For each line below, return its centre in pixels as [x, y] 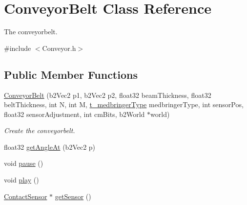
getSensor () [73, 196]
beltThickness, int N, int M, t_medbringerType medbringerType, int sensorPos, [124, 104]
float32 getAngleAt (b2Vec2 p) [50, 147]
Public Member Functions [71, 74]
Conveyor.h [59, 48]
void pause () [24, 163]
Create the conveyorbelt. [40, 130]
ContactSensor [26, 196]
